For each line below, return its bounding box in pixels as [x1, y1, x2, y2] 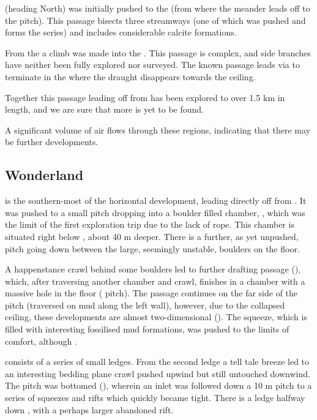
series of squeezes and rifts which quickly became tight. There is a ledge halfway [5, 391, 305, 404]
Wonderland [5, 165, 84, 184]
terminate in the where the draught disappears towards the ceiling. [5, 70, 256, 83]
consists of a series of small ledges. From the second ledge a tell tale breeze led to [5, 355, 310, 368]
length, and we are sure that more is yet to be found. [5, 103, 204, 116]
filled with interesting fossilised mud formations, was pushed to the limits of [5, 323, 289, 336]
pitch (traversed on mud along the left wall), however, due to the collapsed [5, 298, 285, 311]
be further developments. [5, 135, 99, 148]
